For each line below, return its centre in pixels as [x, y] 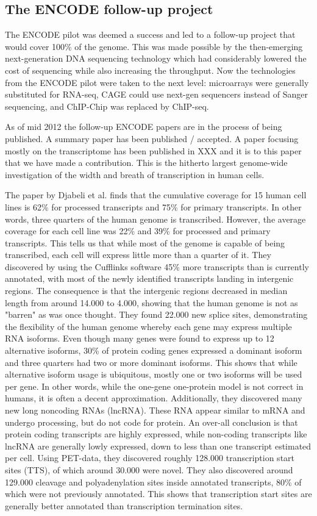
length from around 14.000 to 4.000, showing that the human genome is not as [151, 302]
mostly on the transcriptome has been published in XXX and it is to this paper [153, 150]
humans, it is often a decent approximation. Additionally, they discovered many [154, 398]
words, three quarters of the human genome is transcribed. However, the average [155, 219]
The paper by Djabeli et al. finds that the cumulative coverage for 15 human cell [156, 195]
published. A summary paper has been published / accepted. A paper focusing [152, 138]
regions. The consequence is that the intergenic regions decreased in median [146, 291]
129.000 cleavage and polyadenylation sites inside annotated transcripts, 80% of [153, 482]
